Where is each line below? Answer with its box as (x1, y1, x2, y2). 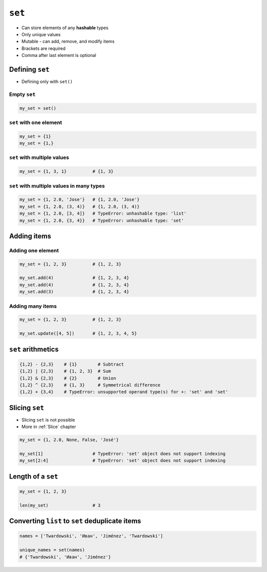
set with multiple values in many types (9, 182, 105, 189)
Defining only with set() (21, 79, 73, 85)
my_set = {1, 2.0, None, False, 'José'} (19, 437, 119, 443)
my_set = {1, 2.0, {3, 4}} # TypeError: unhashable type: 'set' (19, 218, 184, 223)
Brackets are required (21, 45, 66, 51)
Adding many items (9, 302, 57, 309)
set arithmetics (9, 345, 59, 353)
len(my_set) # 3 (19, 502, 101, 508)
